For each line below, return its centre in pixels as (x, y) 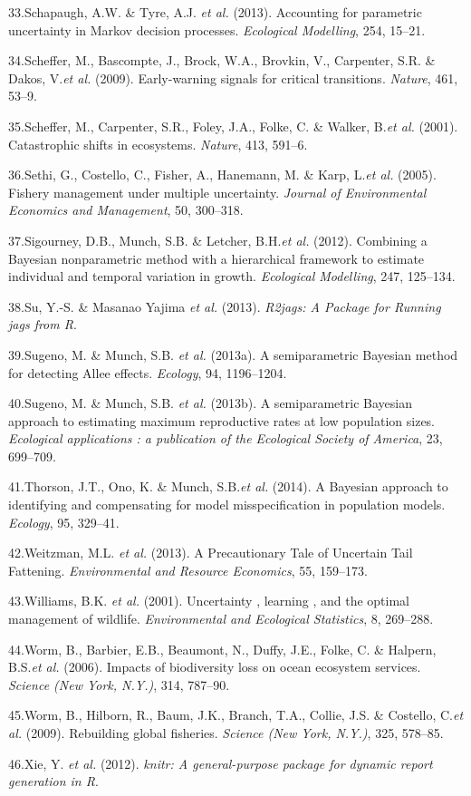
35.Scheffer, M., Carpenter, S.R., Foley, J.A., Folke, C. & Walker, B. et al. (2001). (233, 126)
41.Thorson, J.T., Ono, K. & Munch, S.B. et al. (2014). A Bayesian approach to (228, 486)
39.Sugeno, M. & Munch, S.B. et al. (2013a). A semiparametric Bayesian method (233, 354)
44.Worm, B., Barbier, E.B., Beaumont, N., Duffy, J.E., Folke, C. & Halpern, (222, 649)
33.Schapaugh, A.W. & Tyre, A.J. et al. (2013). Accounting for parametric (215, 12)
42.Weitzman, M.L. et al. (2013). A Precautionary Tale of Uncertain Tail (211, 553)
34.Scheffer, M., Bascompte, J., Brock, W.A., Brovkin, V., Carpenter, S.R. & (222, 60)
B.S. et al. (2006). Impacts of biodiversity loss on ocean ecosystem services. (215, 667)
